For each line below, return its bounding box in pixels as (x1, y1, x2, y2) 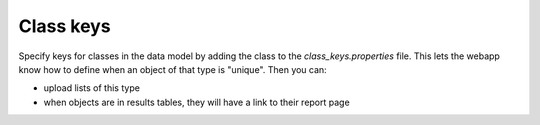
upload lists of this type (43, 82, 140, 94)
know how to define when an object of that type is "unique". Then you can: (18, 63, 327, 75)
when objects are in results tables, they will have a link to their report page (43, 96, 350, 108)
